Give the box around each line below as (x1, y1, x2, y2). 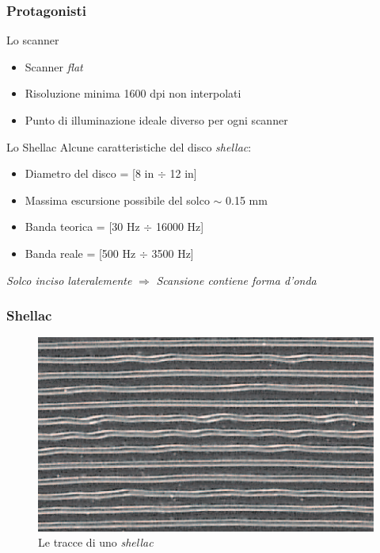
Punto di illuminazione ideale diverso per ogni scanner (25, 112, 288, 128)
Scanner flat (25, 58, 83, 75)
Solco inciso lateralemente (6, 271, 132, 288)
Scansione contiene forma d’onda (156, 271, 317, 288)
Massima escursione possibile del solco (25, 191, 210, 208)
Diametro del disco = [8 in (25, 165, 154, 182)
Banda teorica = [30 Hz (25, 218, 140, 235)
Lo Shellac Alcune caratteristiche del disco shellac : (6, 138, 252, 155)
